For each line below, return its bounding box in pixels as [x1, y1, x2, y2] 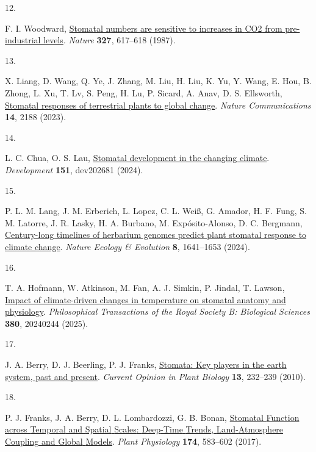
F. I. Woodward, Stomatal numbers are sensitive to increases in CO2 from [5, 21, 282, 34]
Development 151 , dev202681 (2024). [5, 163, 143, 176]
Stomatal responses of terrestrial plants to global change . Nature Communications [5, 98, 311, 111]
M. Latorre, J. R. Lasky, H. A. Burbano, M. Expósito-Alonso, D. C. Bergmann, [5, 216, 303, 229]
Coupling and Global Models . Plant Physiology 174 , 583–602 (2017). [5, 435, 262, 448]
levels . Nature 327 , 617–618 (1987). [43, 34, 176, 46]
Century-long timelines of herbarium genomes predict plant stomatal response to [5, 228, 307, 241]
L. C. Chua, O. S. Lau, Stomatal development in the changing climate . [5, 151, 270, 164]
